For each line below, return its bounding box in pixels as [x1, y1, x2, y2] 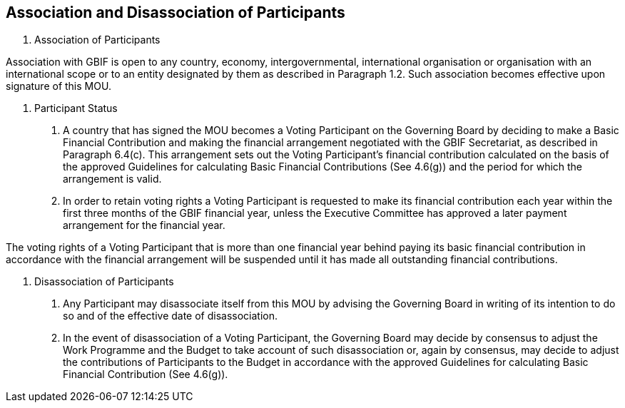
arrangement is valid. [63, 173, 162, 185]
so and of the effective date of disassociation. [63, 310, 278, 322]
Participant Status [34, 102, 118, 115]
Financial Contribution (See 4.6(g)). [63, 368, 228, 381]
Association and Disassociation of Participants [6, 4, 345, 21]
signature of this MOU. [6, 80, 111, 93]
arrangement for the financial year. [63, 219, 225, 232]
